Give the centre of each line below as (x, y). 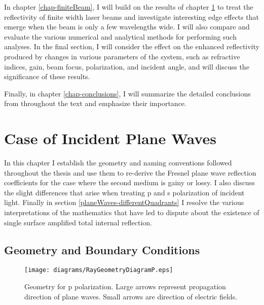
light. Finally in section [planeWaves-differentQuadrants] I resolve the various (124, 202)
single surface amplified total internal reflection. (78, 222)
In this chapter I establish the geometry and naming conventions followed (118, 163)
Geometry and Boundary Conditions (102, 249)
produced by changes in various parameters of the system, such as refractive (122, 56)
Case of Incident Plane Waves (110, 138)
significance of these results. (47, 76)
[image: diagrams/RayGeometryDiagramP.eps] (99, 270)
